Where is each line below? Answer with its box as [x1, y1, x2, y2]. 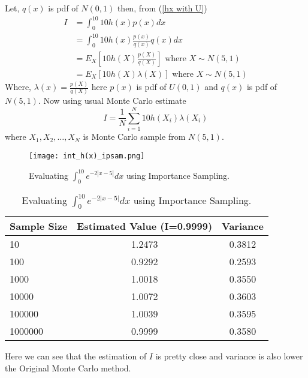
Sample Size [10, 218, 68, 233]
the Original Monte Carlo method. [5, 361, 131, 374]
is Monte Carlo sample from [83, 130, 186, 143]
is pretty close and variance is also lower [155, 349, 303, 362]
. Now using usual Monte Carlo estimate [38, 94, 186, 107]
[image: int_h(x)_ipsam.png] [29, 151, 145, 160]
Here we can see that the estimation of [5, 349, 147, 362]
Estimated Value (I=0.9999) [77, 218, 213, 233]
